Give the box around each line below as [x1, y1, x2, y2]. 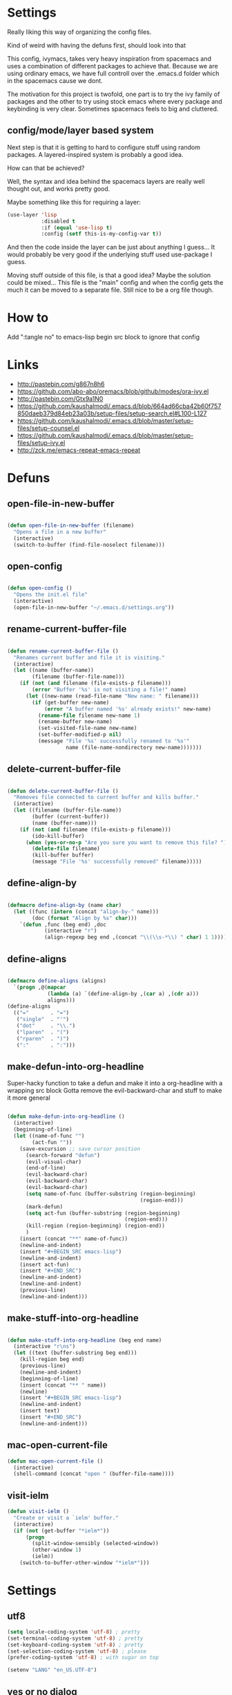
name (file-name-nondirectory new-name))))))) [66, 744, 202, 751]
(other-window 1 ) [32, 1546, 81, 1553]
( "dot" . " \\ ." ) [16, 1022, 76, 1029]
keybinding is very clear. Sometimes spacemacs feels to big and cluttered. [7, 104, 219, 113]
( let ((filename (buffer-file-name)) [13, 807, 122, 814]
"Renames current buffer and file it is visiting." [13, 654, 166, 661]
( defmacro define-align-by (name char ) [7, 901, 122, 908]
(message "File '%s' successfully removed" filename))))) [32, 859, 202, 865]
